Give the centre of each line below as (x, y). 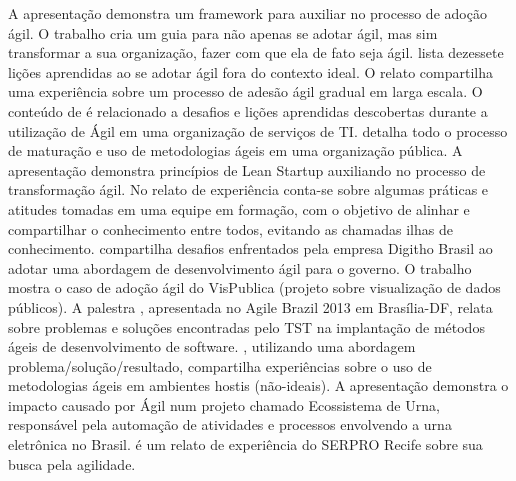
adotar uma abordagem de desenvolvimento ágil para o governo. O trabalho (240, 267)
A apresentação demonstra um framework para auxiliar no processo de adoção (247, 13)
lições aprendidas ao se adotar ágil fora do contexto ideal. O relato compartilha (250, 71)
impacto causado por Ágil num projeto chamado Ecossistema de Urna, (224, 404)
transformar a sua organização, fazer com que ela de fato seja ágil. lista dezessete (256, 52)
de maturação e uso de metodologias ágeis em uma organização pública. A (235, 150)
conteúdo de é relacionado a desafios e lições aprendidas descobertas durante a (248, 110)
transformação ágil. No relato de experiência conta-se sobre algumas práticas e (248, 189)
